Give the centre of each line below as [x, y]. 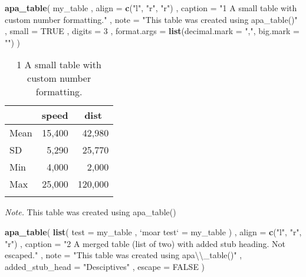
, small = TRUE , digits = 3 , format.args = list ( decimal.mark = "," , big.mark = [152, 31]
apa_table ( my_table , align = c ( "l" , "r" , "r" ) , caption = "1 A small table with [151, 8]
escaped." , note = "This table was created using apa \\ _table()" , [124, 255]
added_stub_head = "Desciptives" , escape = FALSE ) [105, 266]
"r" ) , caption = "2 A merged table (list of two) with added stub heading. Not [145, 243]
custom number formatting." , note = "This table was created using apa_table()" [151, 19]
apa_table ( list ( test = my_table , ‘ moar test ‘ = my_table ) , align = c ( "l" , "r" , [153, 231]
